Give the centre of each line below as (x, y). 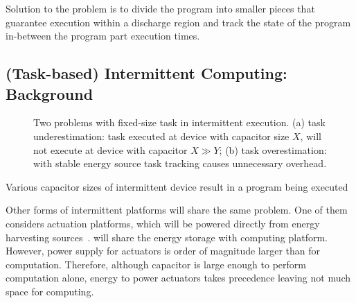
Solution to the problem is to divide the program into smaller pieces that (160, 8)
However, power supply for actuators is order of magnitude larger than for (163, 251)
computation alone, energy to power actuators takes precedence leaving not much (178, 278)
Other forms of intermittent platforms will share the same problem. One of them (177, 210)
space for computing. (50, 291)
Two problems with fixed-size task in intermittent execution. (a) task (179, 122)
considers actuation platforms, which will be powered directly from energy (163, 223)
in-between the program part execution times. (103, 36)
